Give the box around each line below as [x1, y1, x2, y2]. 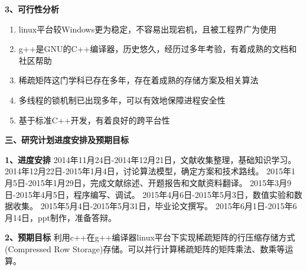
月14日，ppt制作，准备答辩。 [5, 211, 117, 223]
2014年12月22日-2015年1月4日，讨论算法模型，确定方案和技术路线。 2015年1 [5, 165, 296, 177]
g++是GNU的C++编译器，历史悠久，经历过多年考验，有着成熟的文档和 [18, 43, 297, 55]
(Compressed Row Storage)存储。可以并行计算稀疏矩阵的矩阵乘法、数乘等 [5, 242, 285, 255]
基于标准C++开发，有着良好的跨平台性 [18, 113, 170, 126]
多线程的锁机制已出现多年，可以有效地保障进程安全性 [18, 93, 226, 106]
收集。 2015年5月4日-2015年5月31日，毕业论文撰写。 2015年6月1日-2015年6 [12, 200, 297, 212]
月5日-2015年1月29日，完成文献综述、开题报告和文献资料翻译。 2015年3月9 [5, 176, 292, 188]
